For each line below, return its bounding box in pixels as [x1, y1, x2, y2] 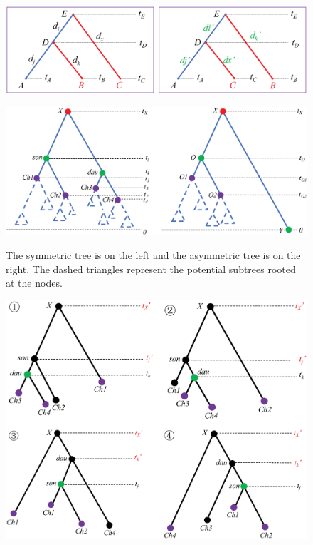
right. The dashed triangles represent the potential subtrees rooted [6, 261, 296, 276]
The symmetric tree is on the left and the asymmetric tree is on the [6, 248, 301, 263]
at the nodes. [6, 275, 63, 290]
